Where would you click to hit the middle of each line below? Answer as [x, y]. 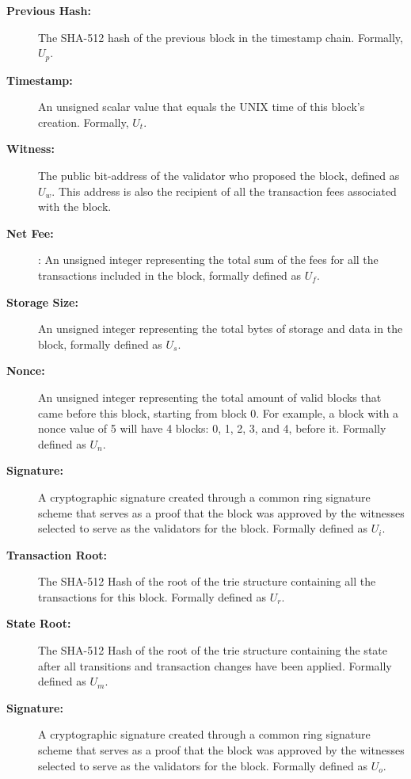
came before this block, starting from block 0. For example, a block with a [219, 412]
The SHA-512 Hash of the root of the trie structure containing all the [207, 581]
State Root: [39, 623]
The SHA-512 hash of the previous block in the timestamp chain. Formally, [221, 37]
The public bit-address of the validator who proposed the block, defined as [219, 176]
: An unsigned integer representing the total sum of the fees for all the [208, 260]
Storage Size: [42, 302]
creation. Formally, [84, 122]
